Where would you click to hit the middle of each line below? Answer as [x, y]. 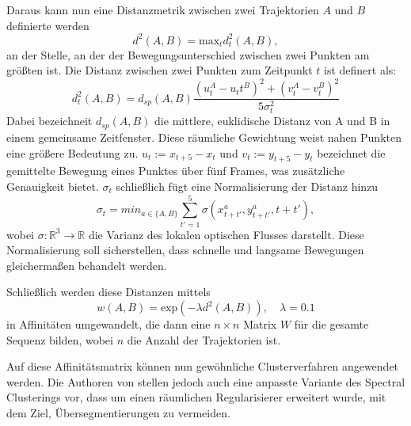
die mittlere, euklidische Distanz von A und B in [272, 121]
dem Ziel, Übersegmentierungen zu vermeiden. [118, 412]
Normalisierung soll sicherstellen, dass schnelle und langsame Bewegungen [185, 250]
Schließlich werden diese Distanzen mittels [108, 292]
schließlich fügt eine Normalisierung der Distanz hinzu [247, 186]
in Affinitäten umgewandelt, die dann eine [108, 324]
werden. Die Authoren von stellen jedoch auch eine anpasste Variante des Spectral [206, 381]
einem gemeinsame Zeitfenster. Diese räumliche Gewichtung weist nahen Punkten [204, 137]
